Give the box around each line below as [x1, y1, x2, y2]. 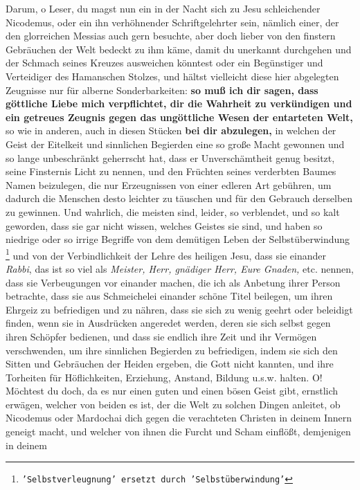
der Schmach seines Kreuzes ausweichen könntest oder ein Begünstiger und [6, 55, 323, 70]
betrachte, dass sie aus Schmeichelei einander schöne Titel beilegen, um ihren [6, 289, 333, 303]
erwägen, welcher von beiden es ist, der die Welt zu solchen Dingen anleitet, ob [6, 397, 341, 411]
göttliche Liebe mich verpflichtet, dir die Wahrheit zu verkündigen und [6, 96, 352, 111]
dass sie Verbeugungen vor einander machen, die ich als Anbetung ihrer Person [6, 275, 341, 289]
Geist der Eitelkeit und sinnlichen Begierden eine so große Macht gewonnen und [6, 136, 345, 151]
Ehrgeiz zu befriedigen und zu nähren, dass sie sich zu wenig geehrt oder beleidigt [6, 302, 353, 316]
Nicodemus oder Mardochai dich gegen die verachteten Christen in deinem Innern [6, 410, 352, 425]
